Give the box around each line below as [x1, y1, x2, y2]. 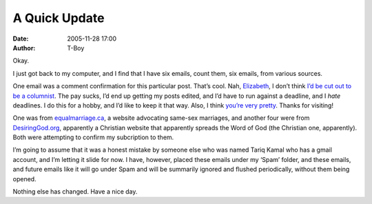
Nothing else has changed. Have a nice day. [12, 187, 138, 196]
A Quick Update [12, 10, 105, 25]
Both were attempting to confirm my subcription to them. [12, 133, 174, 141]
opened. [12, 174, 37, 183]
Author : [12, 43, 36, 52]
